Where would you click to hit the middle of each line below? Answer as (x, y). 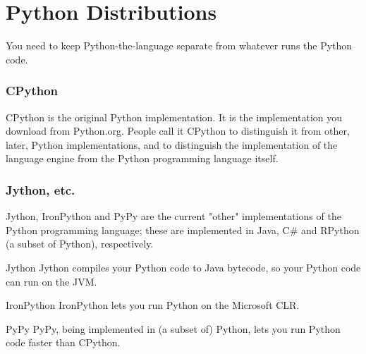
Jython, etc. (41, 189)
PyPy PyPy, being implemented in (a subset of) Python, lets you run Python (173, 328)
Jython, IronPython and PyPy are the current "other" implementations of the (173, 216)
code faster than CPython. (63, 342)
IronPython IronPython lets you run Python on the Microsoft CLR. (153, 305)
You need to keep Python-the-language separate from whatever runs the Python (179, 45)
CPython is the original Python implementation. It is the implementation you (174, 117)
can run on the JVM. (51, 281)
